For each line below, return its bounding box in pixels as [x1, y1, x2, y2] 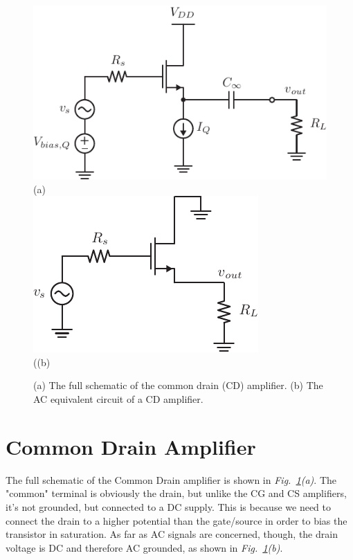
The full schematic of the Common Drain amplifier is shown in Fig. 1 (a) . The [6, 472, 336, 487]
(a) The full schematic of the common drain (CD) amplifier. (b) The [33, 378, 323, 392]
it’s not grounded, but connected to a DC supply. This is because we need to [6, 499, 331, 514]
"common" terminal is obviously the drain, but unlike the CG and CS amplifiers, [6, 486, 347, 500]
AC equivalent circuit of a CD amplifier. [33, 392, 203, 406]
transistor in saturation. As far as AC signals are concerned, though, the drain [6, 527, 338, 541]
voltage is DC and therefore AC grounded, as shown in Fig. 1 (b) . [6, 540, 283, 554]
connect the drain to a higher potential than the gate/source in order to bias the [6, 513, 347, 527]
